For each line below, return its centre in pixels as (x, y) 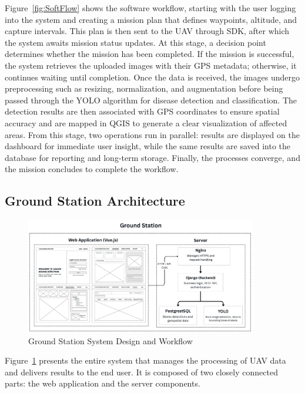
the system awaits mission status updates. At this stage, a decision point (135, 42)
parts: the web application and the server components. (103, 383)
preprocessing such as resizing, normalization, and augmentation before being (144, 88)
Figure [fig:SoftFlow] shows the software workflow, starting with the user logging (150, 8)
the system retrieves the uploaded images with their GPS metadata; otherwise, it (151, 65)
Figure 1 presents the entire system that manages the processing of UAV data (145, 360)
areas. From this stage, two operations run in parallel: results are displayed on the (152, 134)
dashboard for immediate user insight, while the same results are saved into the (148, 146)
